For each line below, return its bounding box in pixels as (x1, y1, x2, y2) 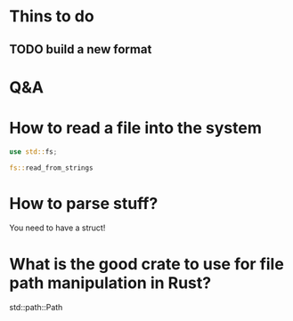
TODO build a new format (9, 42, 152, 57)
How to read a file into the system (9, 117, 263, 138)
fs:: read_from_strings (9, 163, 94, 173)
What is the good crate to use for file (9, 253, 285, 274)
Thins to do (9, 6, 95, 27)
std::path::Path (9, 302, 63, 313)
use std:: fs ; (9, 147, 58, 156)
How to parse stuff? (9, 193, 159, 213)
